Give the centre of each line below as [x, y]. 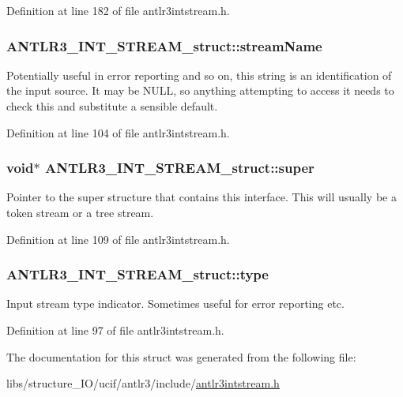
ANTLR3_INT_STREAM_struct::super [179, 168]
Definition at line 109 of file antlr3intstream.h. [118, 239]
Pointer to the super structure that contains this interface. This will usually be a [201, 197]
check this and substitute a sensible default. [112, 106]
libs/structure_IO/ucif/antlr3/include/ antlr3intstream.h [143, 383]
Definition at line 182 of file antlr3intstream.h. [118, 10]
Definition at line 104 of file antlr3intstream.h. [118, 132]
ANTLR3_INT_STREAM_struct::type [137, 274]
